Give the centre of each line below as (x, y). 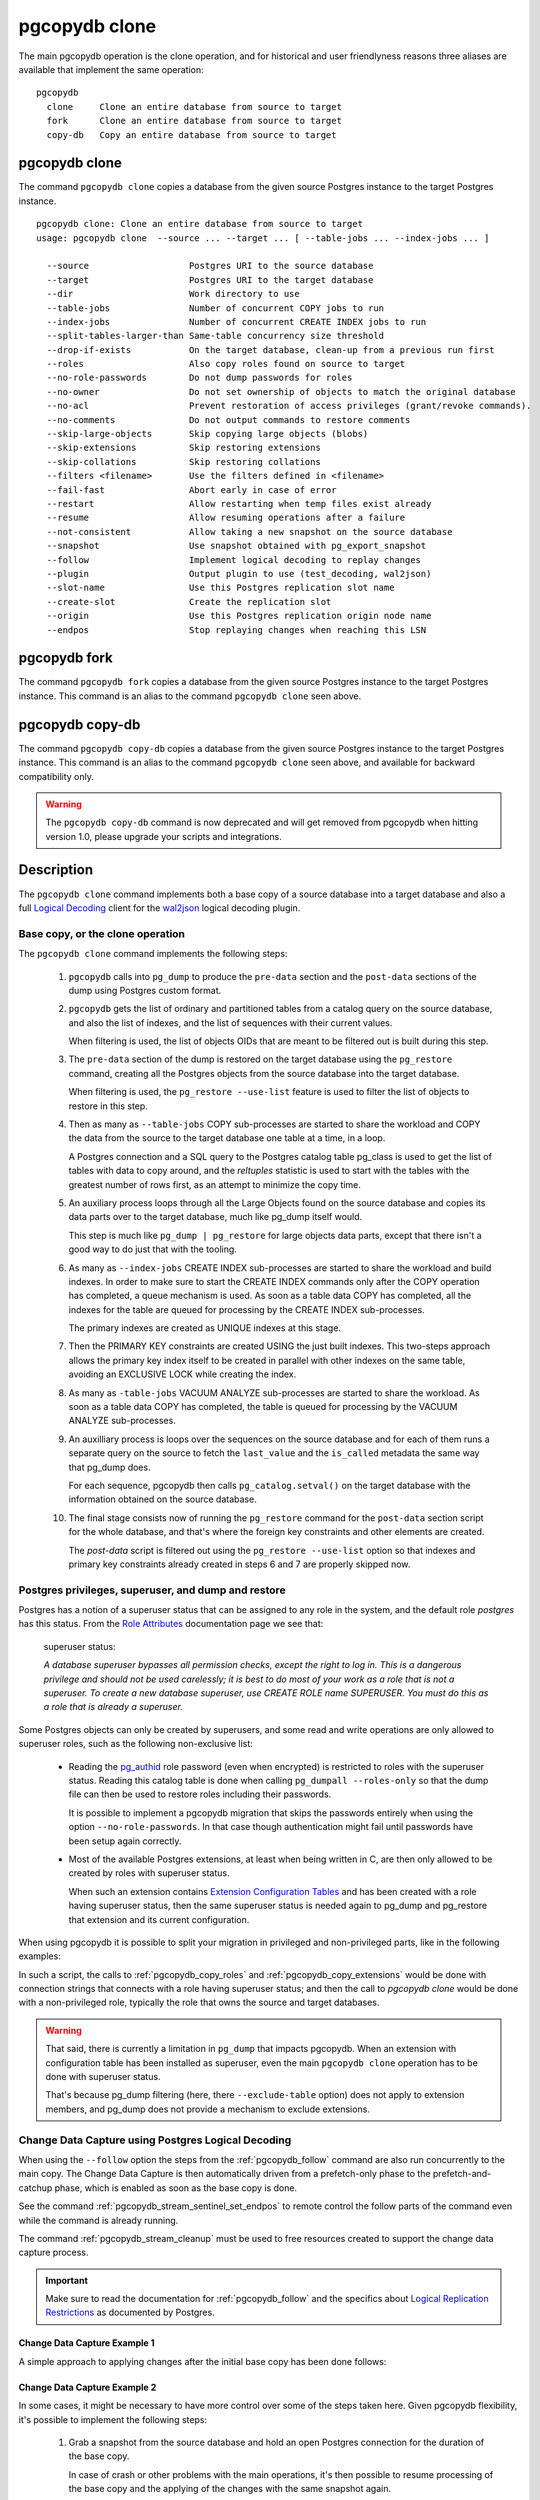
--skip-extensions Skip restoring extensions (184, 448)
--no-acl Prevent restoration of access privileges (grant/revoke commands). (289, 406)
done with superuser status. (103, 2077)
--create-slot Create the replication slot (189, 601)
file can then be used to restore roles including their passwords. (200, 1794)
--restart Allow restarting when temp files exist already (239, 503)
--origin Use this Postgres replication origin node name (239, 616)
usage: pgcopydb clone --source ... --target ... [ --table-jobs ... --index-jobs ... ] (263, 238)
